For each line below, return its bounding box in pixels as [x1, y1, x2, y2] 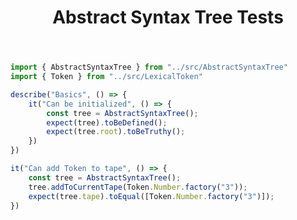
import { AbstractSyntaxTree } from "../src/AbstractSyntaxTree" [10, 62, 288, 73]
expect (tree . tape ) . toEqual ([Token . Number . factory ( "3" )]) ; [28, 191, 275, 201]
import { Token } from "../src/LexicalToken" [10, 72, 203, 82]
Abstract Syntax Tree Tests [52, 6, 284, 29]
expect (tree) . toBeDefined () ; [46, 117, 168, 128]
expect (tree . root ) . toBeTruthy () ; [46, 127, 186, 137]
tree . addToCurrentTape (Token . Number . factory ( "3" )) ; [28, 182, 248, 192]
